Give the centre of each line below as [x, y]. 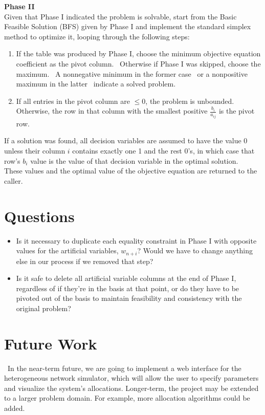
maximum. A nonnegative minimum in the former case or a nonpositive [132, 73]
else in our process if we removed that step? [85, 261]
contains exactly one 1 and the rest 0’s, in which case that [163, 150]
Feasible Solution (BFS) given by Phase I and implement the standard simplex [128, 26]
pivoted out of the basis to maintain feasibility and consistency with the [129, 298]
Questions [39, 216]
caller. [14, 180]
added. [15, 408]
